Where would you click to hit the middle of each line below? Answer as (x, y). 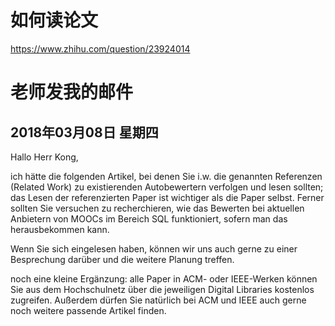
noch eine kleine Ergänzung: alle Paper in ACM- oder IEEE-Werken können (164, 278)
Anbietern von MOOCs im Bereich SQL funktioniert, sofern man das (149, 218)
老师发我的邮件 (72, 92)
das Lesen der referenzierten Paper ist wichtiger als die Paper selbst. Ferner (167, 197)
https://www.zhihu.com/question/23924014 (100, 48)
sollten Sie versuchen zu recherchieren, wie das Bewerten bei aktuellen (157, 208)
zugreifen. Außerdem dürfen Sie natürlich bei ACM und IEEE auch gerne (158, 300)
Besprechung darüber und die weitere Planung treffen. (122, 259)
